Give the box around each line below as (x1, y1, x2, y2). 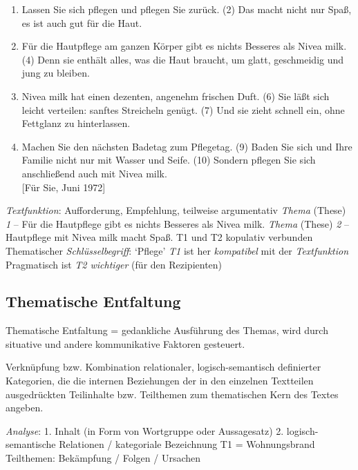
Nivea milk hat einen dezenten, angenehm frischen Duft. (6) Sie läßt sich (21, 88, 330, 103)
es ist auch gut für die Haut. (21, 15, 142, 30)
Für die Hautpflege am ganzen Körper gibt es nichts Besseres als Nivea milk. (21, 39, 347, 53)
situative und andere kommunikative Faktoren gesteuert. (6, 336, 245, 351)
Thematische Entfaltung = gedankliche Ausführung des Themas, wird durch (6, 323, 328, 337)
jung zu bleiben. (21, 66, 90, 80)
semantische (6, 437, 56, 451)
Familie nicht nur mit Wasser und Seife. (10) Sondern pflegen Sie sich (21, 153, 316, 167)
